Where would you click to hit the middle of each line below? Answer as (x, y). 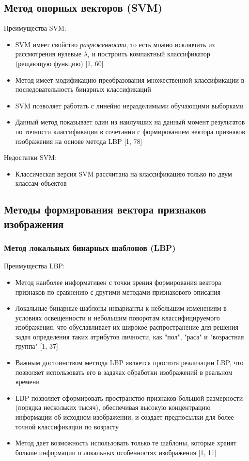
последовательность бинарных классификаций (83, 89)
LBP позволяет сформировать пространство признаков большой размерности (129, 398)
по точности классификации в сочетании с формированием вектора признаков (130, 131)
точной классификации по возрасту (67, 426)
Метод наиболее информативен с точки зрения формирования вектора (118, 282)
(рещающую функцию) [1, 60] (59, 63)
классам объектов (41, 183)
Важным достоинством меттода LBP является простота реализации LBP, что (129, 363)
